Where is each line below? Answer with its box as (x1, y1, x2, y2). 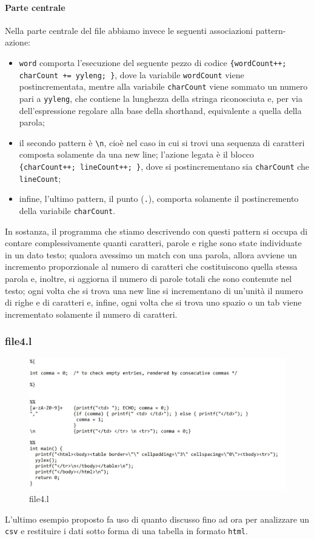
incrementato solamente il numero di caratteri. (5, 307, 178, 320)
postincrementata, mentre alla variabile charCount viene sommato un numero (19, 80, 308, 93)
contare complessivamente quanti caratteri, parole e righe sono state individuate (5, 236, 302, 249)
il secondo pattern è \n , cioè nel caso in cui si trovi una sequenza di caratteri (19, 136, 305, 149)
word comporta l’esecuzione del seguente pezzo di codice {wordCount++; (19, 56, 287, 69)
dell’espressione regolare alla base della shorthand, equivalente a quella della (19, 104, 302, 116)
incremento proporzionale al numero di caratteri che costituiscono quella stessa (5, 260, 298, 273)
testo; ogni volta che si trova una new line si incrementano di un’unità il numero (5, 284, 303, 296)
